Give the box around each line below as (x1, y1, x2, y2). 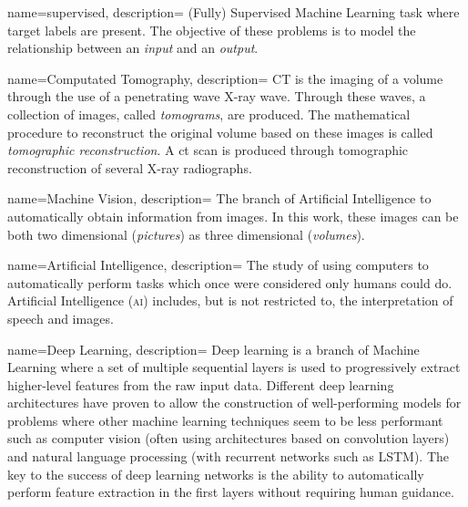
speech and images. (7, 308, 114, 327)
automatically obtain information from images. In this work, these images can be (7, 206, 459, 225)
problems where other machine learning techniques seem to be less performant (7, 410, 443, 429)
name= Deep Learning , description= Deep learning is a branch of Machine (7, 339, 420, 358)
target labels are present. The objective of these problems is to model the (7, 20, 416, 39)
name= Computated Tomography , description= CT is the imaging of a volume (7, 68, 443, 88)
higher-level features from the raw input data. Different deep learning (7, 375, 394, 394)
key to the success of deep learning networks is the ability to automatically (7, 464, 424, 483)
